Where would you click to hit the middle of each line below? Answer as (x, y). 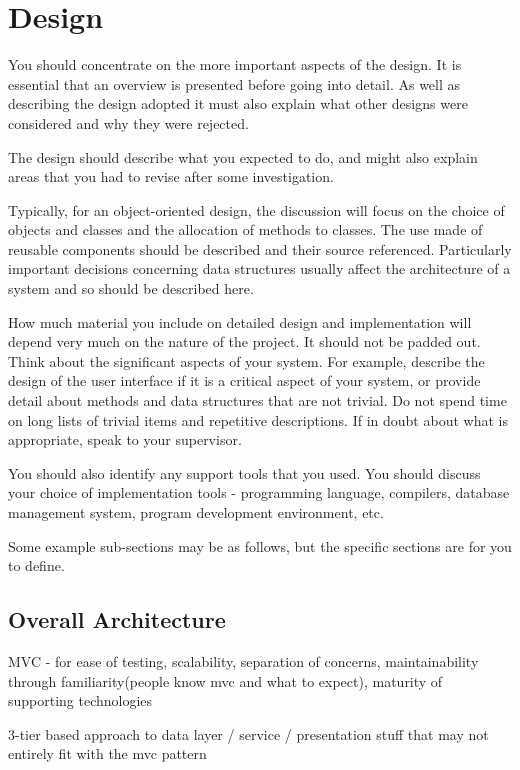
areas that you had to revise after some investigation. (171, 176)
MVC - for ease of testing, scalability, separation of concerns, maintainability (243, 660)
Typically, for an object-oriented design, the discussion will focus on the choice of (256, 209)
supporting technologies (80, 700)
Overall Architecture (117, 619)
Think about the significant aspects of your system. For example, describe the (246, 360)
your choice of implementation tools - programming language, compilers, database (259, 492)
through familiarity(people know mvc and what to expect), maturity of (225, 680)
